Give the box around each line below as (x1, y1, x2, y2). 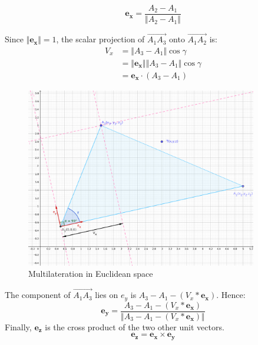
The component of (5, 289, 71, 301)
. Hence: (216, 289, 246, 301)
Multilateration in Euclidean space (28, 267, 153, 280)
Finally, (5, 320, 32, 333)
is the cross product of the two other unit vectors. (45, 320, 224, 333)
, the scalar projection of (56, 33, 145, 45)
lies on (95, 289, 118, 301)
